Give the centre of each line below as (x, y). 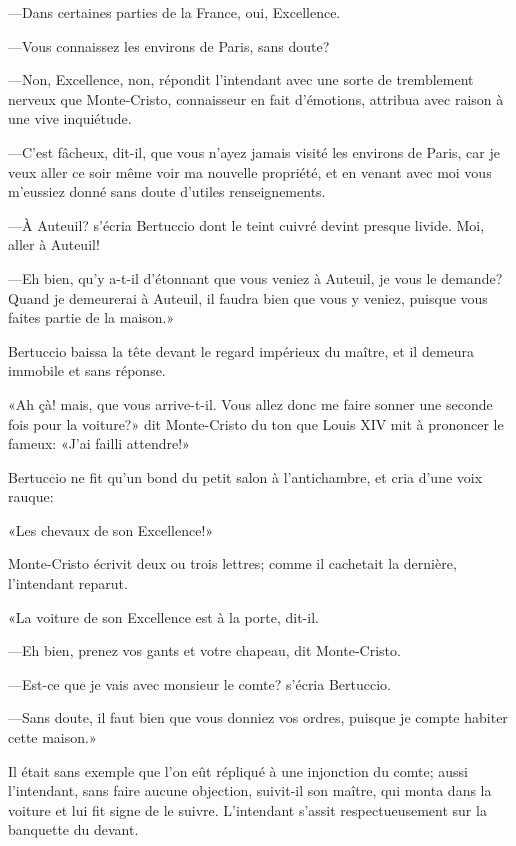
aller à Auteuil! (54, 244)
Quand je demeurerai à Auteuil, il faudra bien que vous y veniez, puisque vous (248, 297)
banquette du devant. (73, 829)
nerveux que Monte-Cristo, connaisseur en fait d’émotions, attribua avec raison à (256, 98)
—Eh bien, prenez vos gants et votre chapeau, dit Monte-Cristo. (204, 650)
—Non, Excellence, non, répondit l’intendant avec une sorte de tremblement (241, 79)
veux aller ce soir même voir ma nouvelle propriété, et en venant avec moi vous (250, 171)
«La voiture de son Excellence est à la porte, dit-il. (163, 616)
